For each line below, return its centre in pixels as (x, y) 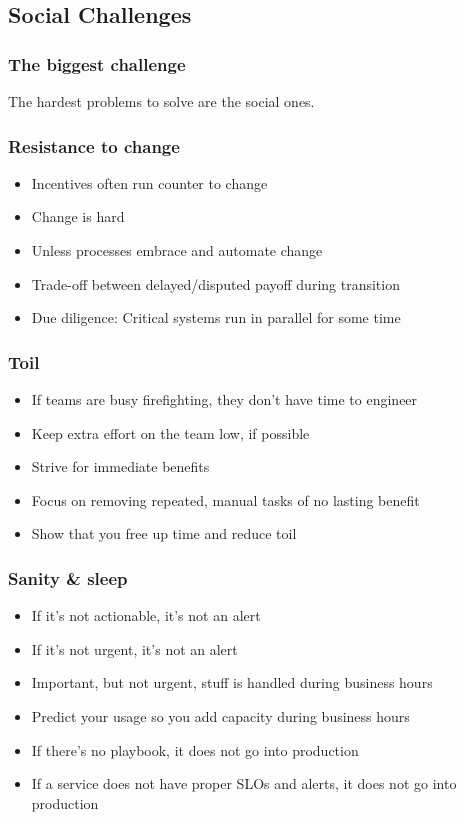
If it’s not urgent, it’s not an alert (134, 648)
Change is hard (78, 216)
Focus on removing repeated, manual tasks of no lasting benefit (225, 499)
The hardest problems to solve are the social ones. (161, 101)
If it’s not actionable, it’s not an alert (146, 615)
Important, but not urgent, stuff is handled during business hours (232, 682)
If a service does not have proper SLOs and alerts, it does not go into (244, 783)
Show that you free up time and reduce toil (164, 533)
